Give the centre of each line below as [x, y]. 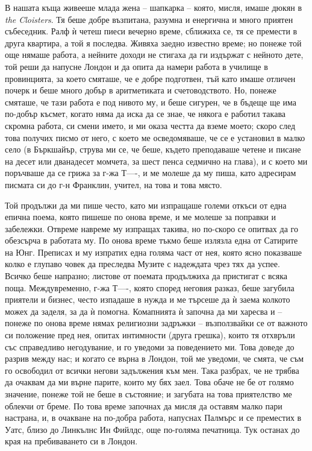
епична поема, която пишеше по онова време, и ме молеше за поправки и [140, 217]
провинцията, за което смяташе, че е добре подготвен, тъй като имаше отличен [150, 78]
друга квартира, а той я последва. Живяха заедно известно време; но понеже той [153, 43]
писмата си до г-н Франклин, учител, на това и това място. [114, 184]
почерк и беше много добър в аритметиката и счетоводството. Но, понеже [141, 90]
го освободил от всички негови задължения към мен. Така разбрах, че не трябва [152, 370]
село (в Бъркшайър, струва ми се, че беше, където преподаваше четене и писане [153, 149]
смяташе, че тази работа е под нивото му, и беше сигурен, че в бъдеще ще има [151, 102]
